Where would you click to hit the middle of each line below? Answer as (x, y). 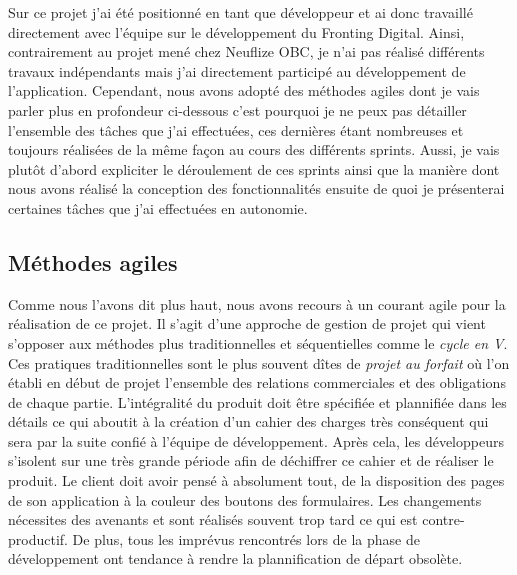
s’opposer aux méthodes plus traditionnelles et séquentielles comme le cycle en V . (258, 342)
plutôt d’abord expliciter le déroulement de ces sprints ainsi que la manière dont (254, 168)
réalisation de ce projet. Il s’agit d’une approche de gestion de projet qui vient (247, 323)
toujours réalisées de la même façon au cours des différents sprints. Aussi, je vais (254, 149)
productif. (38, 538)
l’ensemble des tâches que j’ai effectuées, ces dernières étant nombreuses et (236, 129)
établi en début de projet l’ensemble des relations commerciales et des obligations (257, 382)
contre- (443, 519)
